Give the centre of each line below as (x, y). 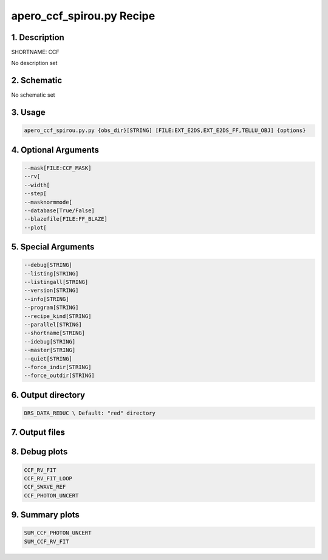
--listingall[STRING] (56, 282)
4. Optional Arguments (55, 150)
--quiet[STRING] (48, 358)
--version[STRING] (51, 291)
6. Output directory (48, 395)
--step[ (35, 194)
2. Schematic (37, 81)
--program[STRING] (51, 308)
